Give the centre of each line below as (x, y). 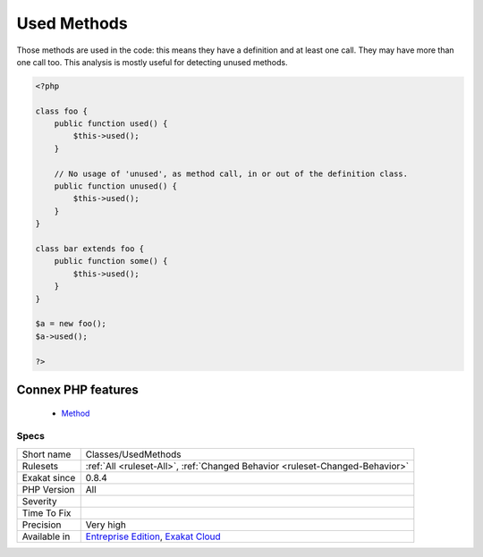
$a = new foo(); (71, 324)
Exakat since (49, 477)
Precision (42, 525)
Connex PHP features (77, 389)
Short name (47, 454)
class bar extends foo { (90, 249)
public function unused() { (116, 186)
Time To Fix (47, 512)
